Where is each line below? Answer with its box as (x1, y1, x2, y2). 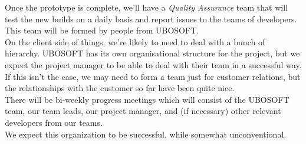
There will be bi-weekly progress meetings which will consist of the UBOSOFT (5, 93, 289, 105)
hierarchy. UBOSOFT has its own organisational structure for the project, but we (5, 47, 300, 59)
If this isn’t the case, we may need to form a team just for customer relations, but (5, 70, 301, 82)
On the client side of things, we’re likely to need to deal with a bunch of (5, 35, 265, 48)
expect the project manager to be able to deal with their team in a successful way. (5, 58, 302, 71)
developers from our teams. (5, 116, 103, 128)
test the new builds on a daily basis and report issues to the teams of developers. (5, 12, 297, 25)
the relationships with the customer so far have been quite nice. (5, 82, 235, 94)
